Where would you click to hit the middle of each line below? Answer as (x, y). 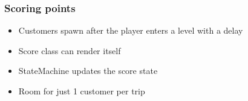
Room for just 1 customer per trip (82, 91)
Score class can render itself (70, 50)
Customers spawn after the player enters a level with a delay (131, 30)
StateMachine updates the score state (88, 71)
